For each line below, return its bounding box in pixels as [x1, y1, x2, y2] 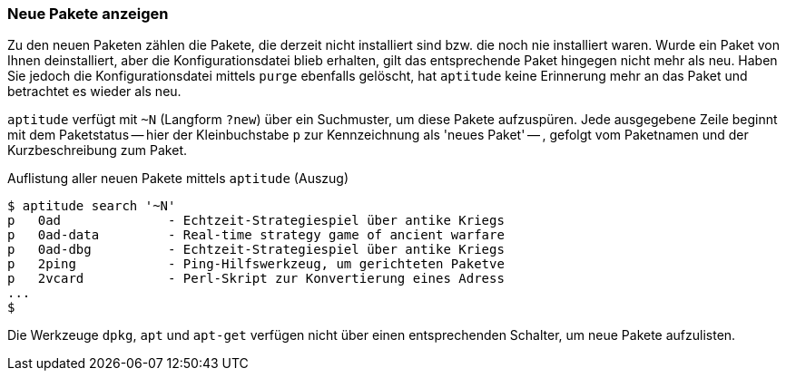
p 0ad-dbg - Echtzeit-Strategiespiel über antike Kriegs [7, 242, 505, 257]
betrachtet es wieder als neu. [7, 83, 182, 100]
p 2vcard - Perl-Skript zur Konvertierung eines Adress [7, 271, 505, 286]
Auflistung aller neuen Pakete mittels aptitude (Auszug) [7, 170, 349, 187]
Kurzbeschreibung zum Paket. [7, 142, 188, 159]
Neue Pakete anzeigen [7, 5, 169, 23]
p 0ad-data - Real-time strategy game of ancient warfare [7, 228, 505, 243]
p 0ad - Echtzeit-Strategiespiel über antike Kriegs [7, 213, 505, 228]
